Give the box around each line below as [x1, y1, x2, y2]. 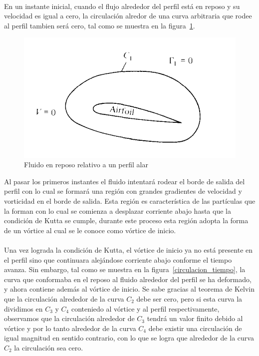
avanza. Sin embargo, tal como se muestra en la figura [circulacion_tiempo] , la [4, 264, 246, 275]
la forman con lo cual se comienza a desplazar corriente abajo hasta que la [4, 205, 231, 216]
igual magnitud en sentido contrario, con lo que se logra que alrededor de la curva [4, 333, 254, 343]
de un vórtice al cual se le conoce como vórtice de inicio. [4, 225, 176, 235]
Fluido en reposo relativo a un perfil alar [24, 159, 148, 170]
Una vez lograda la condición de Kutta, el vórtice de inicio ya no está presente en [4, 244, 253, 255]
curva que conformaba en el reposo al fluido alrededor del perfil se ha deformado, [4, 274, 252, 284]
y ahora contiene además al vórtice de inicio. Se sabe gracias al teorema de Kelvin [4, 284, 255, 294]
